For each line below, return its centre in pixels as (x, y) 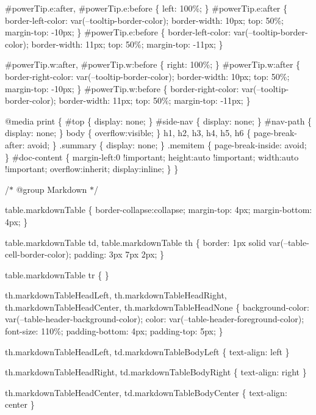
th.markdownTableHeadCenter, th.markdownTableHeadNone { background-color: (157, 307)
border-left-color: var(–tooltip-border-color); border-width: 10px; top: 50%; (144, 20)
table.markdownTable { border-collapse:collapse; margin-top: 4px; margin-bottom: (159, 210)
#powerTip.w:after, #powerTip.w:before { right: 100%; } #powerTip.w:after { (153, 64)
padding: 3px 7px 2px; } (119, 254)
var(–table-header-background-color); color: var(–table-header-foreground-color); (155, 319)
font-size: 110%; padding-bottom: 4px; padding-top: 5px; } (114, 331)
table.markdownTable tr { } (57, 274)
